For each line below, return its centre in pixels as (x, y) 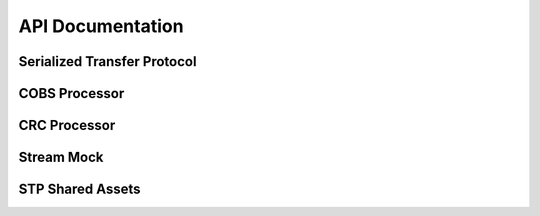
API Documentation (101, 26)
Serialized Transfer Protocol (107, 61)
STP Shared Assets (79, 189)
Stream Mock (61, 157)
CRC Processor (67, 125)
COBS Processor (71, 93)
